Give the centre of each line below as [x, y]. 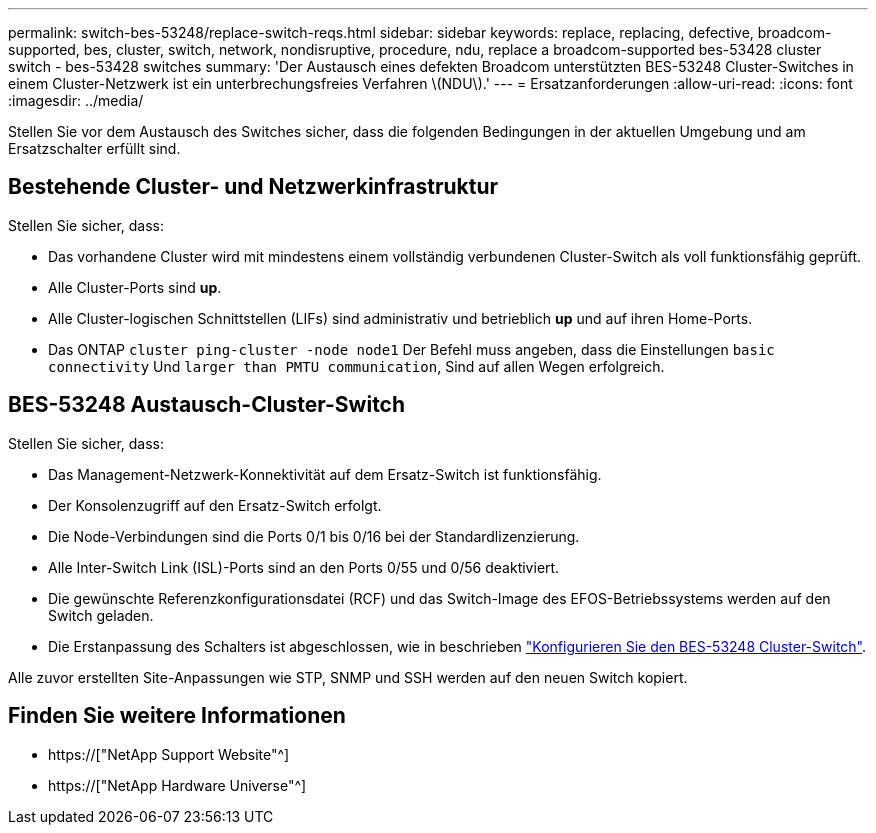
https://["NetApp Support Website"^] [169, 754]
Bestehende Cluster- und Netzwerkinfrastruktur [253, 187]
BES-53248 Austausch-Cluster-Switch [207, 405]
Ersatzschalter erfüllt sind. [94, 148]
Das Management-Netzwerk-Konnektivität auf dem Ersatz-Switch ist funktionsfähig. [325, 474]
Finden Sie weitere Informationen [177, 716]
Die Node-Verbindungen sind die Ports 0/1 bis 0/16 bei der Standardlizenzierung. [314, 536]
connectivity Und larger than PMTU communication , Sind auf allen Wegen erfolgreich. [356, 366]
